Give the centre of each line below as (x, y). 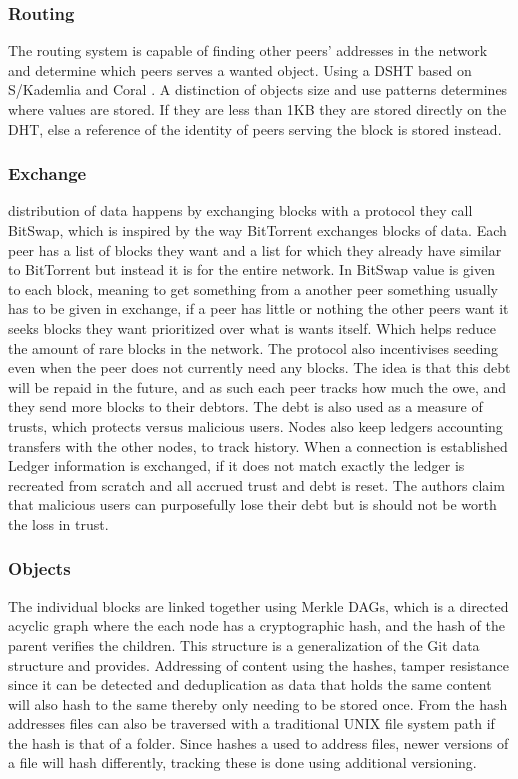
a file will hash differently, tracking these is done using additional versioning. (242, 762)
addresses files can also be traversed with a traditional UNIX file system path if (251, 723)
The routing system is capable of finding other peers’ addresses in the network (248, 50)
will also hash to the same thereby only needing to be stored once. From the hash (258, 703)
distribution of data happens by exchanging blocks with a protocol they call (240, 210)
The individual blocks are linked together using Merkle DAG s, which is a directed (258, 605)
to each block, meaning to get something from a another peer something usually (253, 288)
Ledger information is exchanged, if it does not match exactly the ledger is (236, 465)
